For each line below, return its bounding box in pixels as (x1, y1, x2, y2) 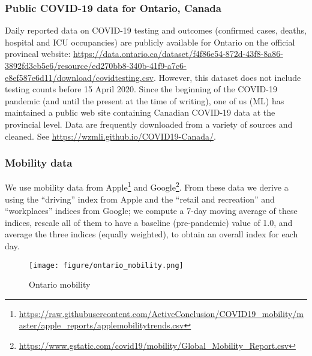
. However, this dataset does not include (153, 71, 301, 83)
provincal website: (5, 47, 71, 60)
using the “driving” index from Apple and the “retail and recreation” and (5, 192, 275, 205)
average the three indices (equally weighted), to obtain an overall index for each (5, 228, 298, 240)
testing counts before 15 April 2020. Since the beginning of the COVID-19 (5, 83, 277, 95)
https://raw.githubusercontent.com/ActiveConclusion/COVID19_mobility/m (19, 307, 304, 319)
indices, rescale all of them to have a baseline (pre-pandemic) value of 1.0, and (5, 216, 293, 228)
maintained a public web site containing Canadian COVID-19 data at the (5, 106, 275, 119)
